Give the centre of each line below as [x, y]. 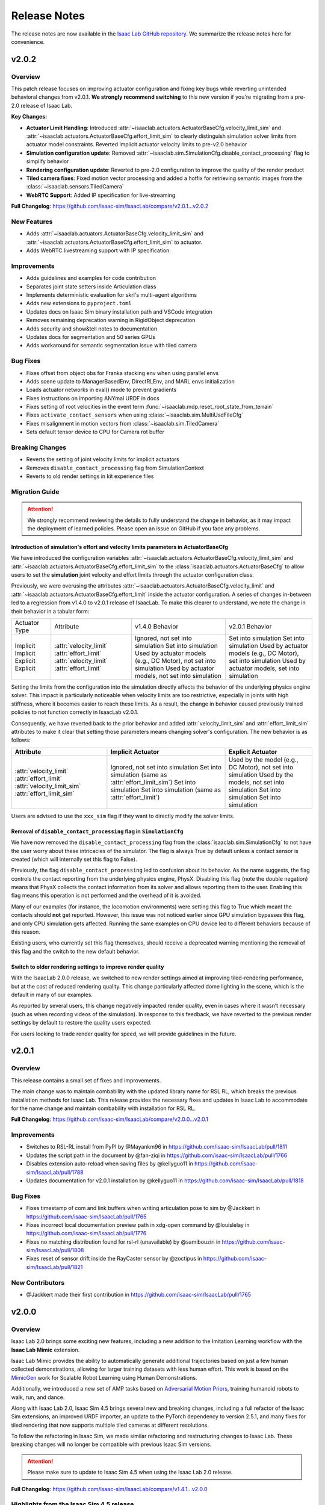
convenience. [28, 42]
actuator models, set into [264, 668]
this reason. [26, 932]
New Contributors [38, 1282]
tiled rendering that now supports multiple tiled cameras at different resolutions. [110, 1425]
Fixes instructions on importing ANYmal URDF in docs [93, 398]
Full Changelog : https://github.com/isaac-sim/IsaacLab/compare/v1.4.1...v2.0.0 [109, 1489]
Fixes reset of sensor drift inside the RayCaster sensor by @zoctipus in [114, 1259]
